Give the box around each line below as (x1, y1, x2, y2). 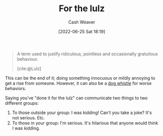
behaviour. (17, 56, 38, 62)
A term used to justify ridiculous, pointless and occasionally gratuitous (17, 51, 158, 57)
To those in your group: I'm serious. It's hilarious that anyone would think (12, 120, 158, 126)
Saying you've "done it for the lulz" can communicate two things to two (5, 95, 148, 101)
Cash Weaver (68, 19, 95, 25)
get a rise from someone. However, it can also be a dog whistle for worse (5, 80, 152, 86)
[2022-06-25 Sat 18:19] (58, 28, 106, 34)
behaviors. (5, 85, 27, 91)
